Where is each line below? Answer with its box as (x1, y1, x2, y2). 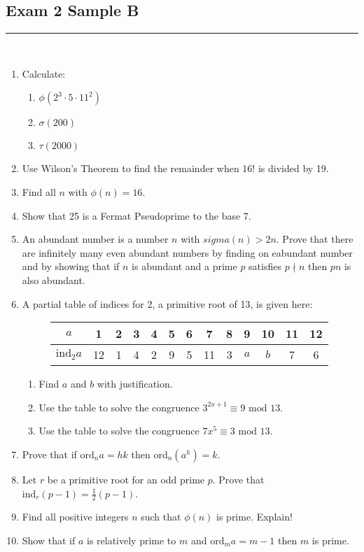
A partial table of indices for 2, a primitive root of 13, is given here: (22, 296, 313, 311)
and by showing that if (22, 259, 120, 274)
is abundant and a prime (132, 259, 237, 274)
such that (141, 509, 181, 524)
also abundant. (22, 272, 85, 287)
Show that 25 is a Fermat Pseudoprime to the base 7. (22, 208, 251, 222)
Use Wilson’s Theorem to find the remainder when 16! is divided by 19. (22, 161, 329, 176)
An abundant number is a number (22, 232, 169, 246)
